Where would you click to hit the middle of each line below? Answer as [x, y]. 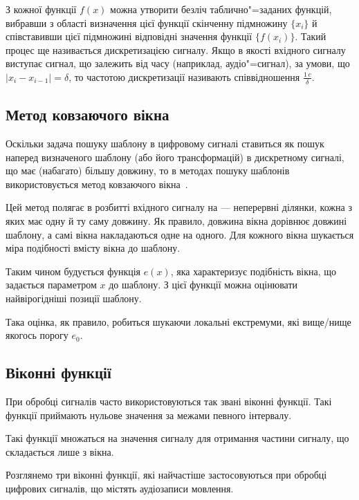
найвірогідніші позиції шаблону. [74, 298]
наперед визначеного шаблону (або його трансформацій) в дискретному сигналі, [175, 157]
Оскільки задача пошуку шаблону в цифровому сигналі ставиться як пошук [165, 143]
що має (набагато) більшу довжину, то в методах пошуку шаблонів [148, 170]
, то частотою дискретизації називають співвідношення [184, 76]
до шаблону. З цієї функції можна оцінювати [203, 285]
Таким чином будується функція [73, 271]
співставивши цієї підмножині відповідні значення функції [129, 36]
